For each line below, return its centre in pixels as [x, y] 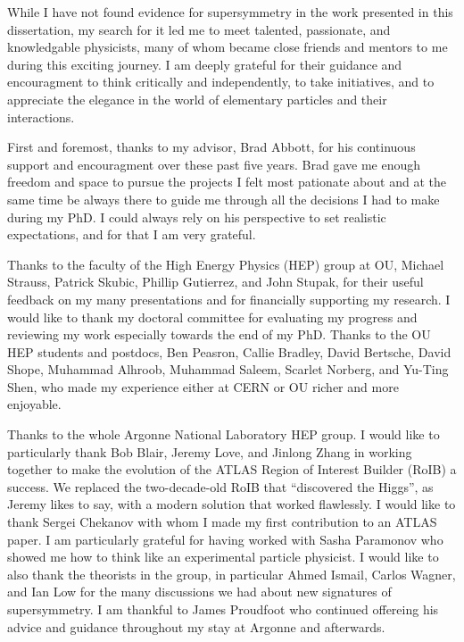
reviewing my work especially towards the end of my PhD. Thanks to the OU [219, 334]
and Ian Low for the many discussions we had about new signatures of [199, 592]
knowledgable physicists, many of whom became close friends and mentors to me [228, 47]
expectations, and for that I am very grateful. [132, 234]
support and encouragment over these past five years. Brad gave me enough [214, 164]
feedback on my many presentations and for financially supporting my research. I [229, 299]
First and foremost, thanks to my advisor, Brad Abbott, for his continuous [211, 147]
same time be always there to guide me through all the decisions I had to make [224, 199]
